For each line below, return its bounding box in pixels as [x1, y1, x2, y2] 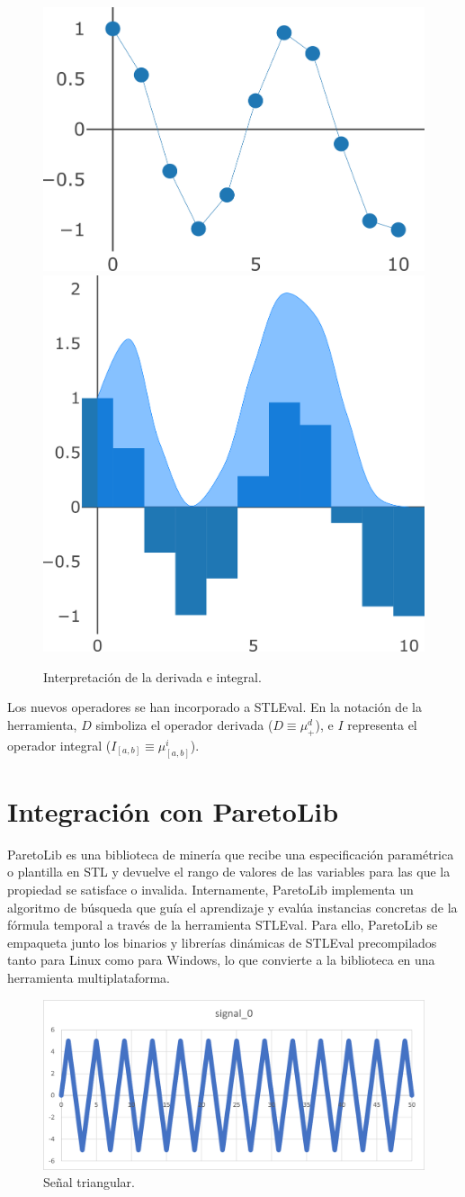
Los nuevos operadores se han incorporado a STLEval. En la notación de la [7, 697, 422, 716]
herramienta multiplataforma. [7, 967, 170, 986]
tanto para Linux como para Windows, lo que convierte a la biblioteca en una [7, 950, 435, 969]
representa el [347, 715, 417, 733]
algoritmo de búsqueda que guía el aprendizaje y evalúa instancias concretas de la [7, 897, 458, 916]
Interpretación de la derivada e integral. [43, 667, 262, 686]
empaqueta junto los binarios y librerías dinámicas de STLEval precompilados [7, 932, 437, 951]
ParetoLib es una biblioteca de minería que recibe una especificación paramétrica [7, 844, 454, 863]
